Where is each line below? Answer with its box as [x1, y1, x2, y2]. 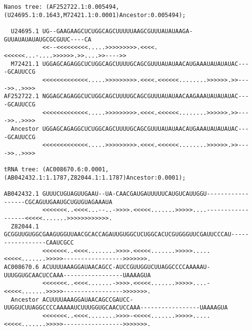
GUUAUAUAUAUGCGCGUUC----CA [4, 36, 91, 43]
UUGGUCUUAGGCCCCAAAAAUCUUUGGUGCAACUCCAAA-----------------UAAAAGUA [4, 304, 228, 311]
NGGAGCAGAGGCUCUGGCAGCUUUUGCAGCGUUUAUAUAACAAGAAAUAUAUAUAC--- [42, 93, 249, 100]
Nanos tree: [4, 3, 42, 10]
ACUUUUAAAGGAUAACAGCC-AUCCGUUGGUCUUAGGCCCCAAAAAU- [42, 264, 210, 270]
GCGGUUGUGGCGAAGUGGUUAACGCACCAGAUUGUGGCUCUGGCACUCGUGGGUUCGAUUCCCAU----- [4, 231, 249, 238]
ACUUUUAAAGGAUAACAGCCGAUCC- [42, 296, 133, 303]
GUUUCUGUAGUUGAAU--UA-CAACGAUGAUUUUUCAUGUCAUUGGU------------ [42, 190, 249, 198]
